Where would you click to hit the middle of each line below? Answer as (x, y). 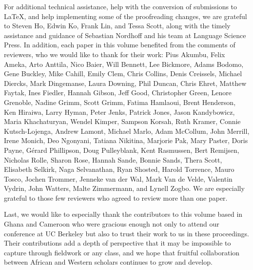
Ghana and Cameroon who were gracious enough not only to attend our (112, 224)
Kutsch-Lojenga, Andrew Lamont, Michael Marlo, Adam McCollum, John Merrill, (127, 131)
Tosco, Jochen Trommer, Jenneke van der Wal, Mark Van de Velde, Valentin (118, 178)
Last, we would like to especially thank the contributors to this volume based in (123, 214)
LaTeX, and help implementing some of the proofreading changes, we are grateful (126, 16)
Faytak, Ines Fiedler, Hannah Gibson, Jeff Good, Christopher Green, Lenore (118, 93)
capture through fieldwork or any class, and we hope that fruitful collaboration (122, 252)
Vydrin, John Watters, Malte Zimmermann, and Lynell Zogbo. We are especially (124, 188)
